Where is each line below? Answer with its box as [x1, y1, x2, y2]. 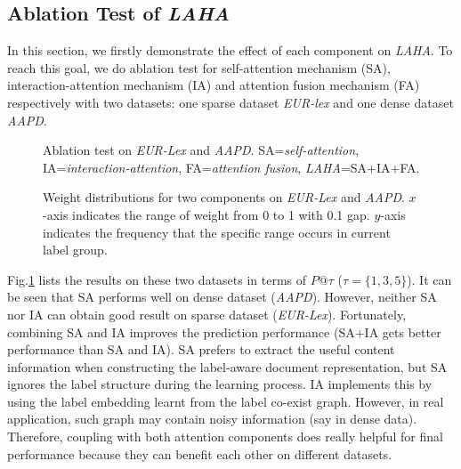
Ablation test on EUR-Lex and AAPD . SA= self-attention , [43, 141, 360, 159]
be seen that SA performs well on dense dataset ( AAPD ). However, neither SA [7, 287, 437, 306]
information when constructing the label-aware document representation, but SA [7, 357, 448, 376]
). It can [407, 270, 452, 288]
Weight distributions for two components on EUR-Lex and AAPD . [43, 188, 405, 206]
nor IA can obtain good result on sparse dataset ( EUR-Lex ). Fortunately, [7, 304, 407, 323]
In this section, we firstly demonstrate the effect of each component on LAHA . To [7, 41, 453, 60]
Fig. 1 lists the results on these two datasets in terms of [7, 270, 307, 288]
